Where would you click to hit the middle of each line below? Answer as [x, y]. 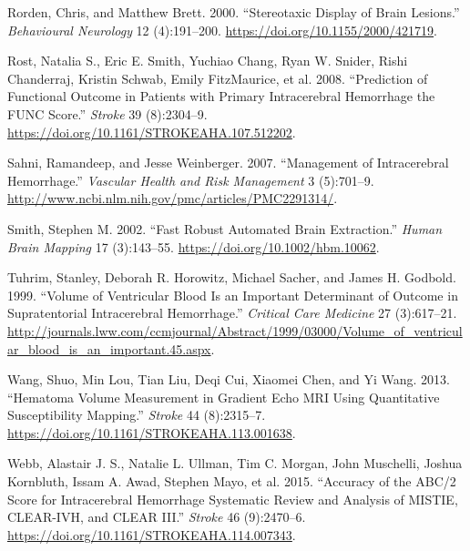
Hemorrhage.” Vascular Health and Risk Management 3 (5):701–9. [191, 180]
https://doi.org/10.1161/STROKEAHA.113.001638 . [152, 432]
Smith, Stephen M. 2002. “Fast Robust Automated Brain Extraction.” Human [225, 228]
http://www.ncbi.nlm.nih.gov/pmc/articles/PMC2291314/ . [173, 198]
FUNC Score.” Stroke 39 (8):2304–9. [107, 113]
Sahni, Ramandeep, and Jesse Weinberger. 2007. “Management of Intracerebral [228, 163]
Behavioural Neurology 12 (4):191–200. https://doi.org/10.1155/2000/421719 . [222, 30]
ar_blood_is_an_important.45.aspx [109, 348]
